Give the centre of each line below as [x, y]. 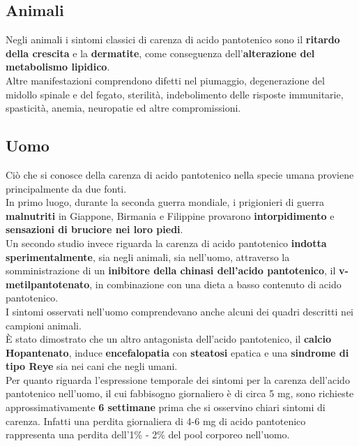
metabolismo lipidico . [58, 67]
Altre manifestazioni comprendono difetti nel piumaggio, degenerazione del [165, 80]
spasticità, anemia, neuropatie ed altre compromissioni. [123, 108]
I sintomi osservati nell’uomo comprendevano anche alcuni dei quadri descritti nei [180, 311]
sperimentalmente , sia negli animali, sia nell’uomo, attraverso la [148, 257]
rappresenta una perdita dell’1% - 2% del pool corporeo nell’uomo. [148, 434]
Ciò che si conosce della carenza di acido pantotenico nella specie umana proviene [180, 174]
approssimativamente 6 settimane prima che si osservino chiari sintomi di [166, 407]
